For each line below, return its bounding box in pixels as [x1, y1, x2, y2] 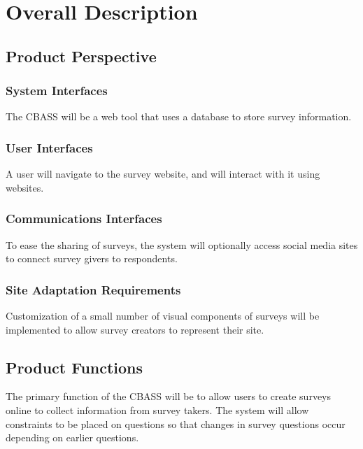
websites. [6, 180, 44, 194]
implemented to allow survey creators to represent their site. [6, 322, 264, 336]
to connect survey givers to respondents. [6, 251, 178, 266]
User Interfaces [6, 138, 93, 156]
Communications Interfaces [6, 210, 162, 227]
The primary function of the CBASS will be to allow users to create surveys [6, 389, 332, 404]
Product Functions [6, 356, 143, 378]
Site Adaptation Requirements [6, 280, 181, 298]
